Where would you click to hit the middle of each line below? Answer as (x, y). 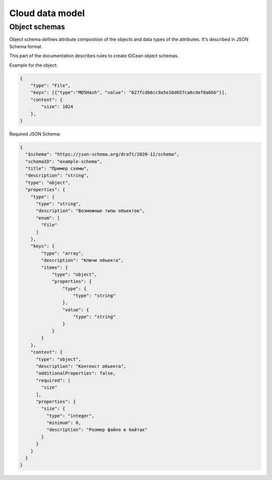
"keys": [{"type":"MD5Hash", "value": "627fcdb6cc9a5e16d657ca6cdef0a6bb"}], (129, 93)
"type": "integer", (70, 416)
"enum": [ (48, 218)
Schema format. (26, 46)
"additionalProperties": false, (76, 373)
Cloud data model (47, 13)
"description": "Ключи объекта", (82, 260)
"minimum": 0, (64, 423)
